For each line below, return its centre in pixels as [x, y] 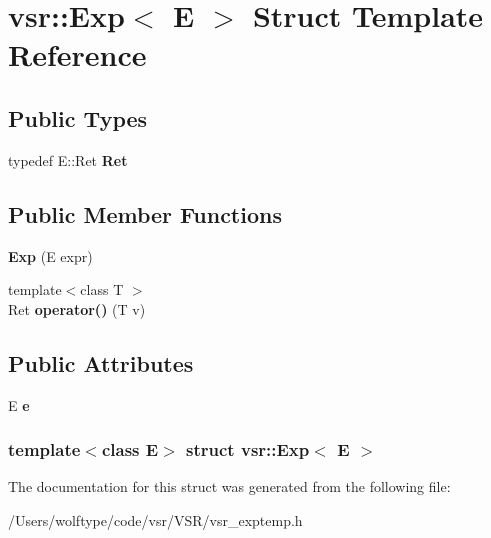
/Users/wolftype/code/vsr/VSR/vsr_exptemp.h [155, 519]
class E [130, 449]
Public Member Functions [145, 213]
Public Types [78, 117]
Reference [77, 54]
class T [102, 289]
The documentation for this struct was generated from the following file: [229, 486]
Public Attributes [101, 362]
